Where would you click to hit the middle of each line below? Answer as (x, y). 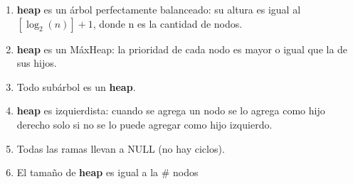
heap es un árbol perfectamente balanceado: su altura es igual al (159, 9)
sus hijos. (37, 63)
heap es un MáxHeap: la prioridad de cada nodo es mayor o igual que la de (182, 49)
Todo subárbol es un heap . (76, 86)
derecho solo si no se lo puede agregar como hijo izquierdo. (144, 124)
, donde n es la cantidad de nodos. (168, 23)
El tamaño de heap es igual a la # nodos (107, 172)
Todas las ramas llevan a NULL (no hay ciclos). (121, 148)
